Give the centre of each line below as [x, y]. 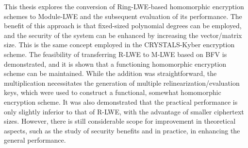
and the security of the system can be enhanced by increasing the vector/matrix [123, 35]
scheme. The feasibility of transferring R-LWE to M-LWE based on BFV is [116, 54]
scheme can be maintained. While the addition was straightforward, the [110, 73]
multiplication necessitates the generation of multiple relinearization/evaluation [122, 83]
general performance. [35, 140]
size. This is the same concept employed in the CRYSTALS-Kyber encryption [119, 45]
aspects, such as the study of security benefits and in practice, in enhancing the [122, 130]
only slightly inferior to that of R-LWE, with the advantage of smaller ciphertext [124, 111]
